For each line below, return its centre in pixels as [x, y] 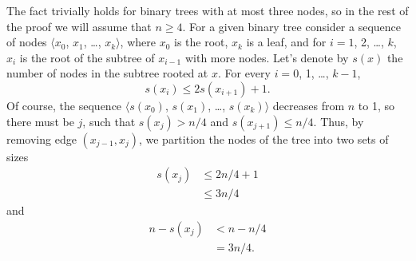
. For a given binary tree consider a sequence [292, 26]
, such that [109, 121]
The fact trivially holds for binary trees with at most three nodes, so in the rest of [208, 10]
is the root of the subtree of [87, 57]
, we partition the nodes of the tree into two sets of [263, 138]
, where [138, 42]
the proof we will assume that [79, 26]
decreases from [309, 105]
